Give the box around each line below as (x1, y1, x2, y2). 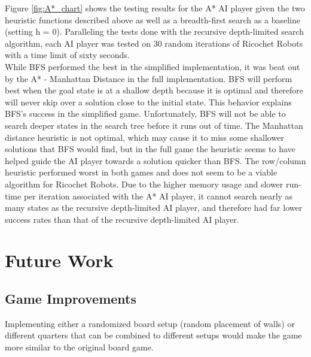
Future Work (5, 248, 114, 273)
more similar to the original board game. (5, 341, 154, 353)
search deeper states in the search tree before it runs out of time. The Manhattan (5, 119, 303, 131)
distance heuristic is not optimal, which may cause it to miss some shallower (5, 131, 284, 143)
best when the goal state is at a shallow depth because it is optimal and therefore (5, 84, 304, 96)
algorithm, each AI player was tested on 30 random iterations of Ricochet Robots (5, 37, 303, 49)
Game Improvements (5, 289, 136, 308)
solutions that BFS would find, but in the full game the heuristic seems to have (5, 143, 295, 155)
